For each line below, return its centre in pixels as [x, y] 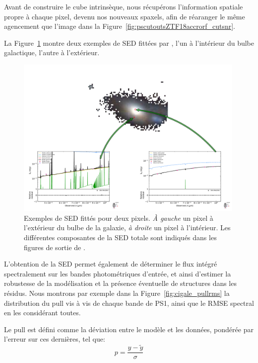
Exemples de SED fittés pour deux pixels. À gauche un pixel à [119, 218]
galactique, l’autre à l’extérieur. [52, 52]
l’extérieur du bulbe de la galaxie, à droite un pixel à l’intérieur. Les [127, 227]
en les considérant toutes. [42, 313]
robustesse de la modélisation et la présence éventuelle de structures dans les [120, 283]
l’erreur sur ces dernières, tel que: [55, 339]
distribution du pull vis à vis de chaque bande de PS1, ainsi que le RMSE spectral [129, 303]
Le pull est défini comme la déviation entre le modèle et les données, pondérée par [129, 329]
